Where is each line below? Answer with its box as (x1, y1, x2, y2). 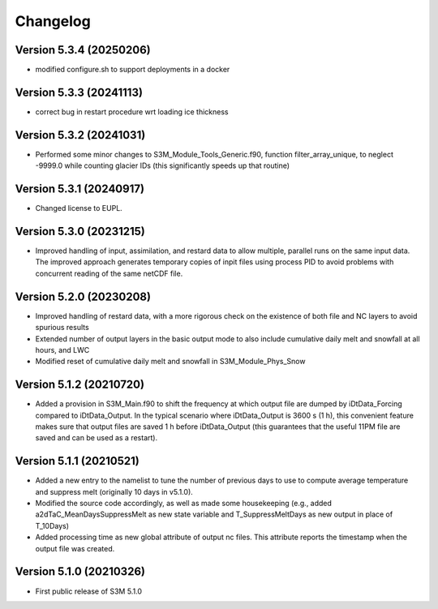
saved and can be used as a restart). (35, 433, 158, 443)
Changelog (15, 12, 91, 30)
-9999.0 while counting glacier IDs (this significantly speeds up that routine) (35, 161, 290, 170)
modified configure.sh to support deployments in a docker (35, 65, 230, 75)
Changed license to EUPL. (35, 204, 123, 213)
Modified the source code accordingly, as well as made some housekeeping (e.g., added (35, 499, 333, 508)
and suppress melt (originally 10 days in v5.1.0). (35, 487, 194, 496)
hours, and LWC (35, 345, 90, 354)
